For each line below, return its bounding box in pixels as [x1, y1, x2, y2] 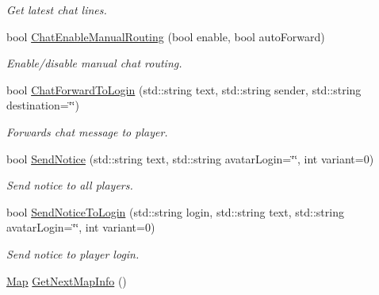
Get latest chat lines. [6, 2, 107, 17]
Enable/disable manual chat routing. [6, 55, 182, 71]
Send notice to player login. [6, 245, 140, 262]
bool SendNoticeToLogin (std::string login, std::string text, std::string [6, 203, 344, 220]
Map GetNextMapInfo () [6, 272, 127, 289]
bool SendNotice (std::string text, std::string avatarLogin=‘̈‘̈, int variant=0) [6, 150, 374, 167]
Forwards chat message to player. [6, 123, 168, 140]
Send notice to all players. [6, 177, 133, 193]
